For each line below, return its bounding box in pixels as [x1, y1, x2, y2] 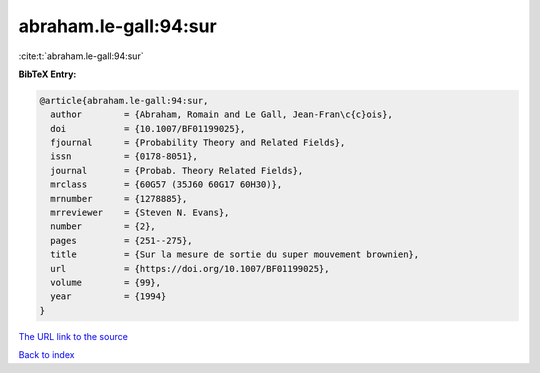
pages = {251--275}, [50, 235, 194, 246]
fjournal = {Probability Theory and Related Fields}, [50, 137, 346, 149]
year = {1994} [50, 291, 167, 302]
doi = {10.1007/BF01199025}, [50, 123, 246, 134]
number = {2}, [50, 221, 157, 232]
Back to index [18, 349, 75, 361]
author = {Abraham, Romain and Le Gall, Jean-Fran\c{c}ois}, [50, 109, 394, 120]
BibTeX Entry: [18, 68, 77, 80]
